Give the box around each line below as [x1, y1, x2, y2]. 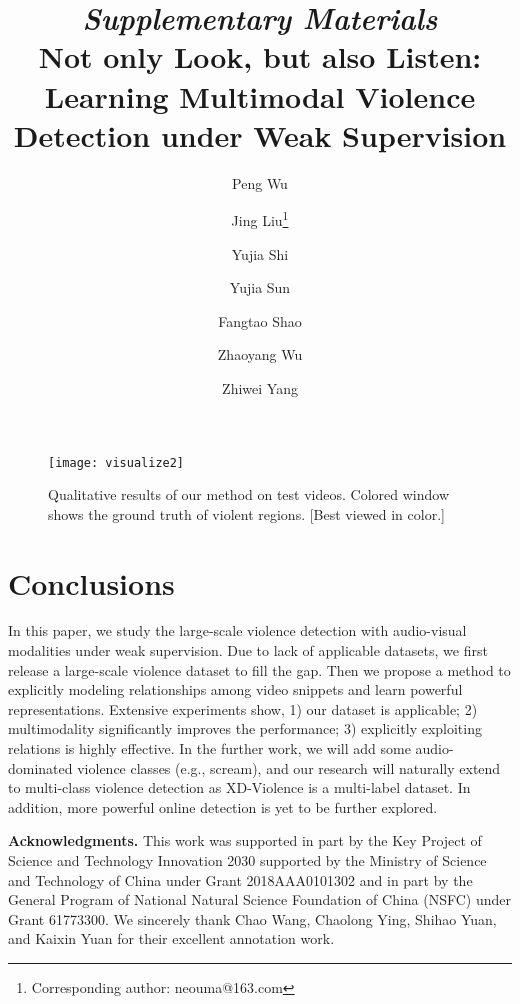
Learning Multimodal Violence [44, 75, 476, 116]
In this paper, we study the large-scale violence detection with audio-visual [8, 620, 467, 641]
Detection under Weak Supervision [13, 114, 507, 155]
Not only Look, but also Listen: [38, 36, 482, 77]
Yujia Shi [231, 243, 289, 264]
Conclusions [8, 562, 175, 603]
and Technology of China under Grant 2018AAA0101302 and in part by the [8, 869, 473, 890]
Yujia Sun [229, 277, 291, 298]
